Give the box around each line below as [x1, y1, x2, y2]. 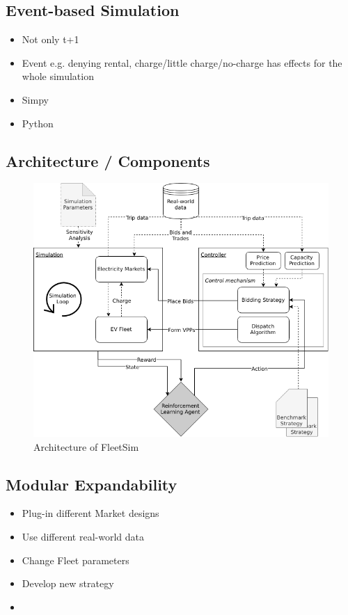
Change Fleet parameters [22, 552, 129, 567]
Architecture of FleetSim [33, 439, 139, 454]
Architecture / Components [6, 150, 210, 171]
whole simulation [22, 69, 94, 83]
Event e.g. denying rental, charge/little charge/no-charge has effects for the [22, 55, 342, 70]
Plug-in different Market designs [22, 506, 159, 520]
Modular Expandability [6, 473, 177, 495]
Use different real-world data [22, 529, 144, 544]
